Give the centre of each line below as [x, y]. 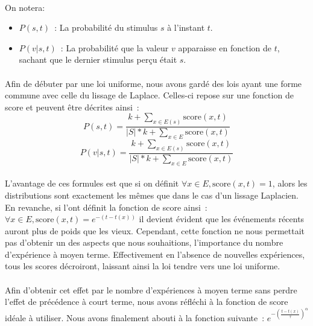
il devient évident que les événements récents [222, 219]
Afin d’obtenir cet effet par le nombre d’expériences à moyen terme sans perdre [151, 289]
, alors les [290, 183]
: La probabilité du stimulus [106, 27]
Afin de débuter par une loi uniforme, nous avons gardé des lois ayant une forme [153, 83]
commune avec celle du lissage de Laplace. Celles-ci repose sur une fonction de [149, 95]
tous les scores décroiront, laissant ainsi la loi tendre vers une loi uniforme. [143, 266]
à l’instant [186, 27]
